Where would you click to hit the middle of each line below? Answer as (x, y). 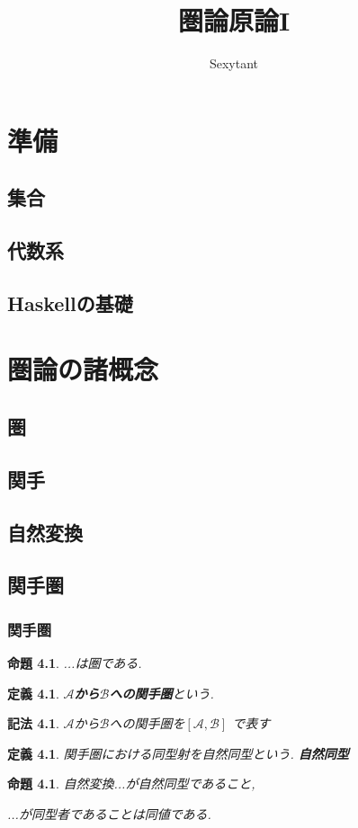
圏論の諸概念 (83, 369)
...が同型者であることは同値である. (109, 813)
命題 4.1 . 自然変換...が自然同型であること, (131, 783)
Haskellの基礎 (70, 303)
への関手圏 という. (161, 693)
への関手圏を (147, 723)
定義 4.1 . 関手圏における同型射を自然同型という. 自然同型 (178, 753)
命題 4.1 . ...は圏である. (75, 662)
